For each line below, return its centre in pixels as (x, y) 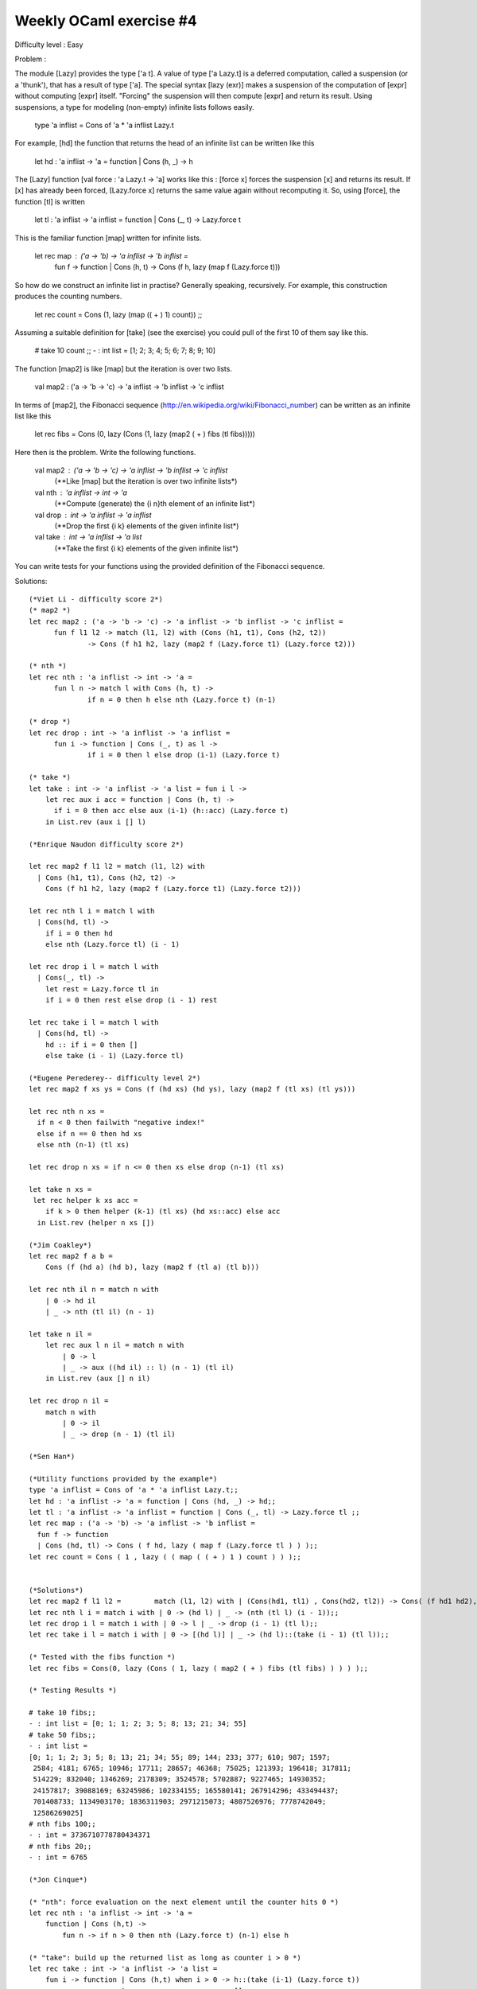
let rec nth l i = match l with (92, 911)
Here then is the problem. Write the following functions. (105, 452)
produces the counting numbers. (68, 296)
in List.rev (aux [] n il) (98, 1379)
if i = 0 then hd (79, 933)
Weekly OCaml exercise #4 (106, 21)
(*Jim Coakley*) (60, 1245)
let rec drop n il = (69, 1401)
